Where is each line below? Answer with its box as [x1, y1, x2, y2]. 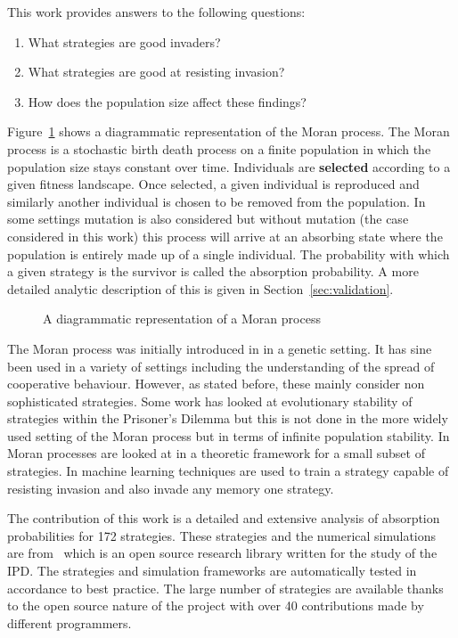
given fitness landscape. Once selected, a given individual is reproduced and [7, 175, 420, 193]
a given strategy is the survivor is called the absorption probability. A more [7, 262, 419, 281]
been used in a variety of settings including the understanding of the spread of [7, 356, 435, 375]
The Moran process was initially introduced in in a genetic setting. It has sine [7, 339, 432, 357]
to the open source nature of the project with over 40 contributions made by [7, 596, 424, 615]
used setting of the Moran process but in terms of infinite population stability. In [7, 426, 450, 445]
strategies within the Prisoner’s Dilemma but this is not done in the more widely [7, 409, 448, 428]
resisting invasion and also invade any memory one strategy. [7, 478, 334, 497]
